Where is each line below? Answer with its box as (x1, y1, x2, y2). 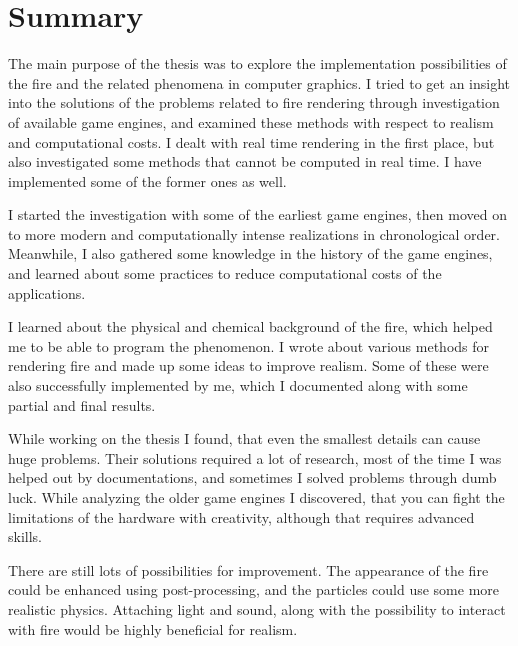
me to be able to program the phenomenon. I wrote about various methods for (8, 335, 490, 356)
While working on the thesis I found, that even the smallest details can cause (8, 428, 481, 449)
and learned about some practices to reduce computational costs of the (8, 263, 442, 284)
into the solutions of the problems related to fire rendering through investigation (8, 92, 500, 113)
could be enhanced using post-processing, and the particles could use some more (8, 579, 500, 600)
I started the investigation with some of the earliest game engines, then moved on (8, 204, 507, 225)
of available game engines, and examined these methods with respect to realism (8, 111, 494, 132)
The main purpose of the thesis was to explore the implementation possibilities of (8, 53, 507, 74)
